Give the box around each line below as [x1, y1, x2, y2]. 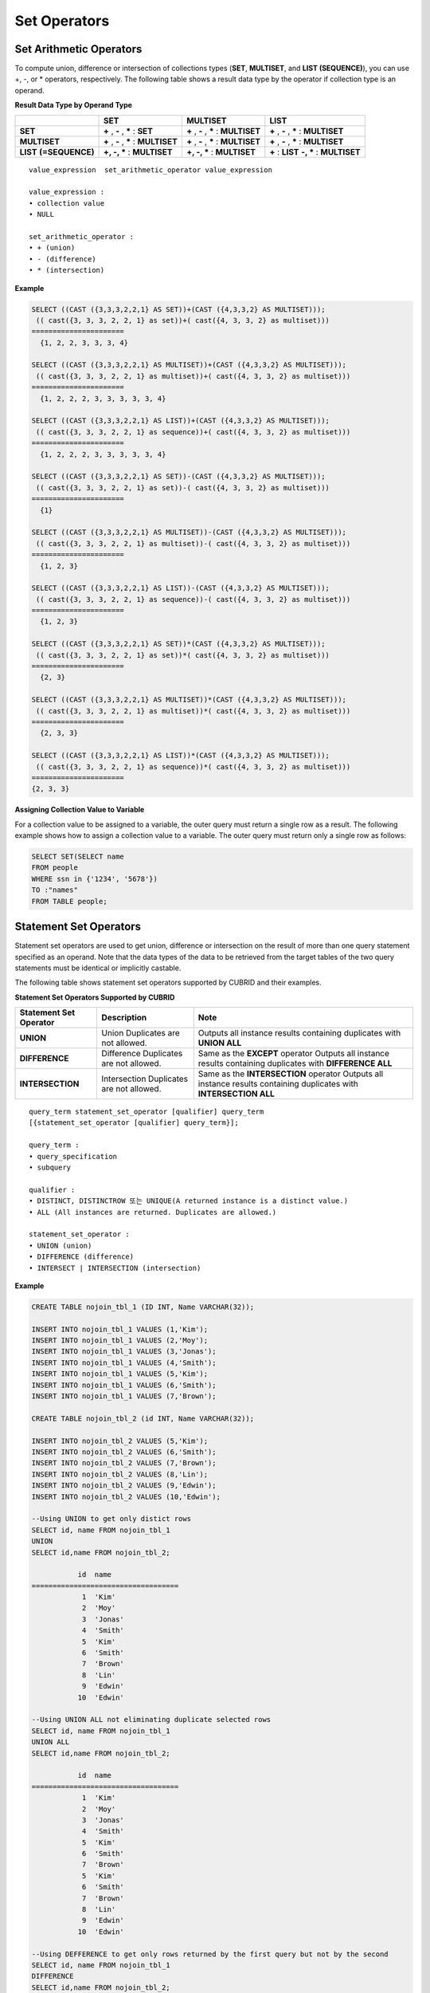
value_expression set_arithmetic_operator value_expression [29, 165, 272, 175]
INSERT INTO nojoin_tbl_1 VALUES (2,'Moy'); [31, 1336, 209, 1345]
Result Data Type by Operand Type [14, 100, 133, 110]
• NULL [29, 210, 55, 219]
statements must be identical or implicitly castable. [14, 963, 182, 973]
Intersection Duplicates [101, 1073, 189, 1084]
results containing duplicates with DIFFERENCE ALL [197, 1058, 393, 1069]
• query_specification [29, 1152, 118, 1161]
